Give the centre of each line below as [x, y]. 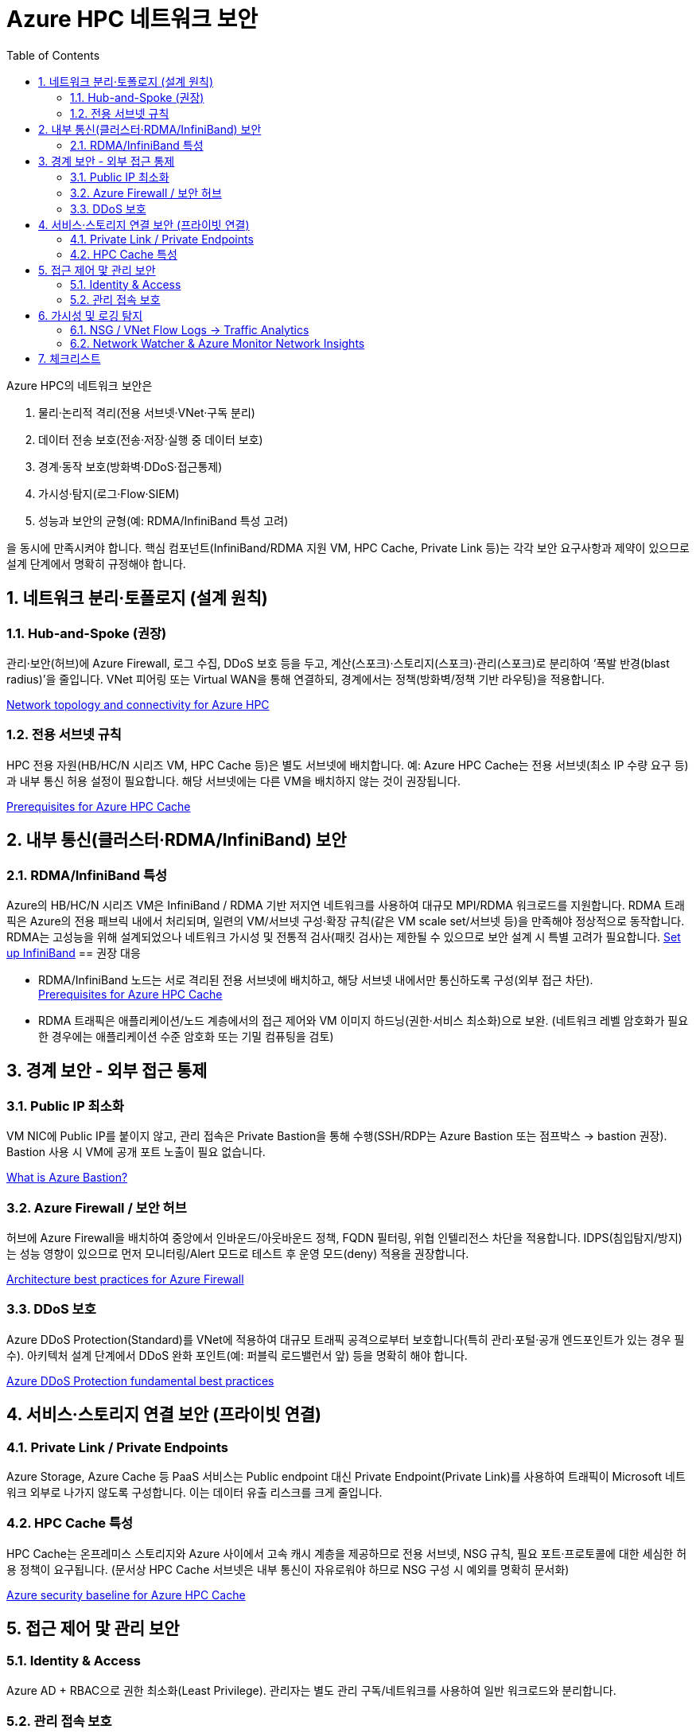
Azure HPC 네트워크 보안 [132, 19]
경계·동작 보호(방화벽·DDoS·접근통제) [130, 466]
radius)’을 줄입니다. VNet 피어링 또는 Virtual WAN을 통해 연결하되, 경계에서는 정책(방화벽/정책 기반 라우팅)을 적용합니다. [306, 679]
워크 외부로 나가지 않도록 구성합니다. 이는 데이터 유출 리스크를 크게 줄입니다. [194, 1492]
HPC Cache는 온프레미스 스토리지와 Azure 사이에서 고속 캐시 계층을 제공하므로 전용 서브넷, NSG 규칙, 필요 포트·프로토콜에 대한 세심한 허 [347, 1553]
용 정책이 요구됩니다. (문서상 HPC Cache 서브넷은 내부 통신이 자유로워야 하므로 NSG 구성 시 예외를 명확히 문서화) [288, 1569]
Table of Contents [53, 55]
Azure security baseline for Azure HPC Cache [126, 1595]
